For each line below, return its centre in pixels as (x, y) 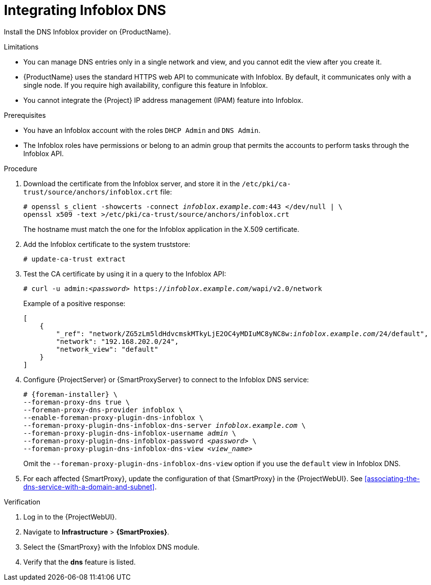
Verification (22, 502)
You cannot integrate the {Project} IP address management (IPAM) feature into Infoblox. (163, 100)
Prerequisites (25, 115)
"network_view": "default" (107, 349)
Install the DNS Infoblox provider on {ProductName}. (87, 32)
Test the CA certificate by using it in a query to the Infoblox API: (125, 274)
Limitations (21, 47)
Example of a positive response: (75, 303)
